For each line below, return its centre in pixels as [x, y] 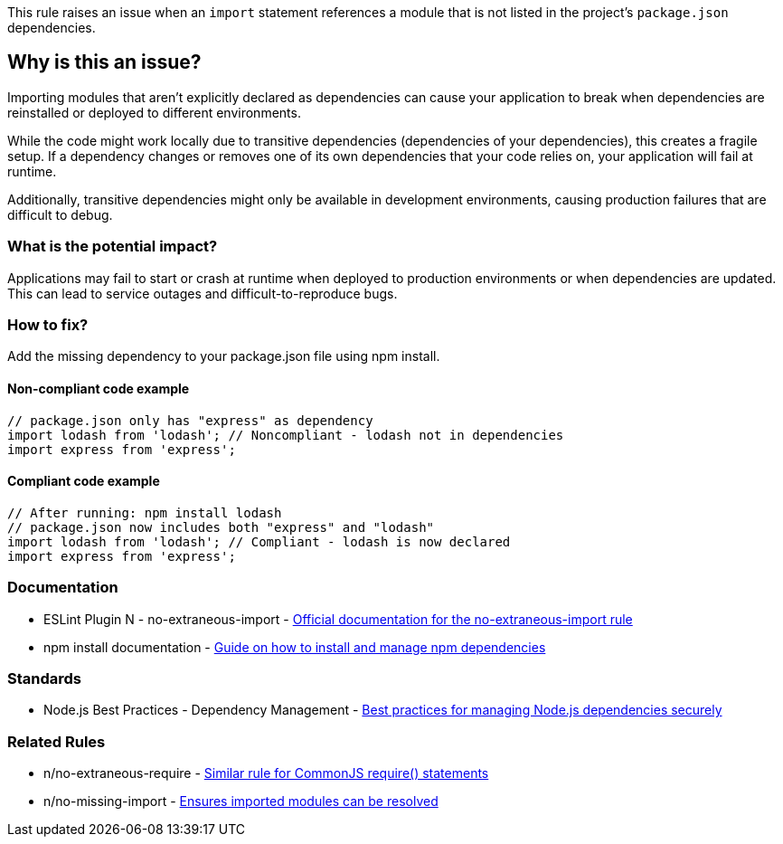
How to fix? [48, 324]
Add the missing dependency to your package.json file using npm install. [224, 356]
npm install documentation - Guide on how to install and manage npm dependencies [295, 647]
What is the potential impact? [113, 247]
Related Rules [57, 741]
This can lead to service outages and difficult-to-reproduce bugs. [203, 293]
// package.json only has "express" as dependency [190, 420]
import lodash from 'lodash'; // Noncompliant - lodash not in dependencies [286, 435]
